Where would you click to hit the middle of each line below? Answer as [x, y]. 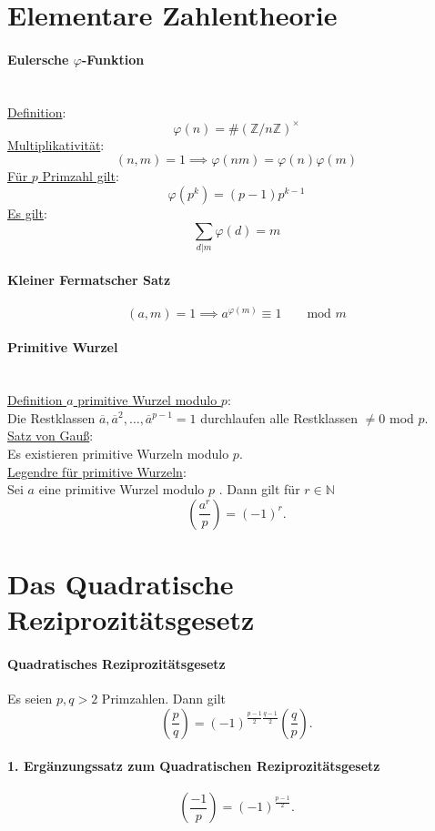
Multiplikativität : [56, 144]
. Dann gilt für [259, 489]
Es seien [30, 699]
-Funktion [113, 59]
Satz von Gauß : [51, 436]
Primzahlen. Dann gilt [164, 699]
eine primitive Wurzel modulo [121, 489]
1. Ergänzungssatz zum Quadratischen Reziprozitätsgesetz [194, 766]
